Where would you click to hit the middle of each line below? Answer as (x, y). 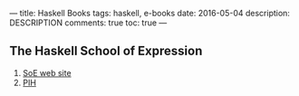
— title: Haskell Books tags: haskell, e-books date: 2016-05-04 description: (149, 13)
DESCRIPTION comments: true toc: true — (88, 23)
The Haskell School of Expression (106, 51)
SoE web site (47, 72)
